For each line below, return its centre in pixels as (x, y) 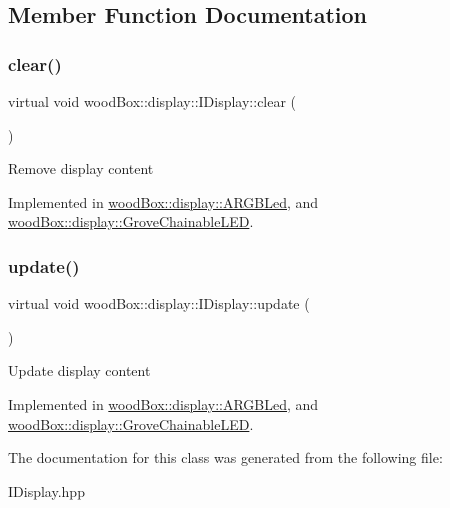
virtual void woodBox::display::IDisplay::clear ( (152, 101)
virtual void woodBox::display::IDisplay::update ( (159, 303)
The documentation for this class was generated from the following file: (225, 457)
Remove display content (81, 168)
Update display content (79, 370)
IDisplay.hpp (46, 490)
